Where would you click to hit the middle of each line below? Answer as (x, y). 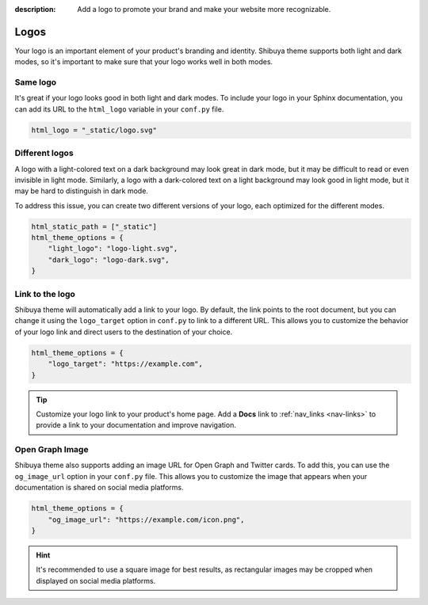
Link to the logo (45, 294)
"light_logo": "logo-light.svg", (113, 249)
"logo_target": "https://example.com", (126, 364)
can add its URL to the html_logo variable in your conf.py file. (119, 109)
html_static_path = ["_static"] (94, 226)
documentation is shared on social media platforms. (99, 488)
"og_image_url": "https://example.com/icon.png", (146, 519)
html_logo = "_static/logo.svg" (94, 130)
